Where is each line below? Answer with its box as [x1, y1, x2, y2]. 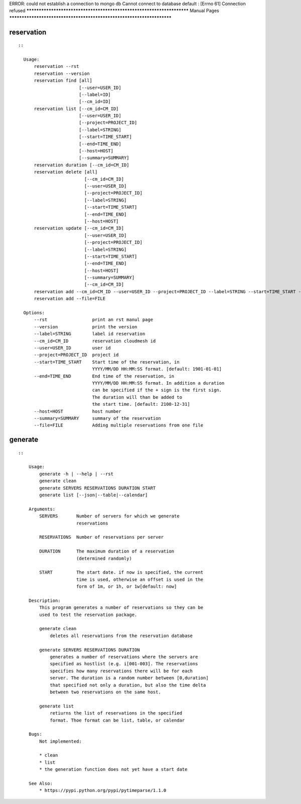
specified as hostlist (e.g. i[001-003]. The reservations [50, 661, 198, 667]
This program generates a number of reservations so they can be [39, 605, 204, 610]
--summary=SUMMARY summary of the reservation [34, 415, 162, 421]
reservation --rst [34, 63, 79, 69]
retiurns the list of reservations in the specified [50, 710, 183, 716]
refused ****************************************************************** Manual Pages [9, 8, 219, 14]
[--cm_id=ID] [78, 99, 111, 105]
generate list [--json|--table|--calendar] [39, 492, 148, 498]
